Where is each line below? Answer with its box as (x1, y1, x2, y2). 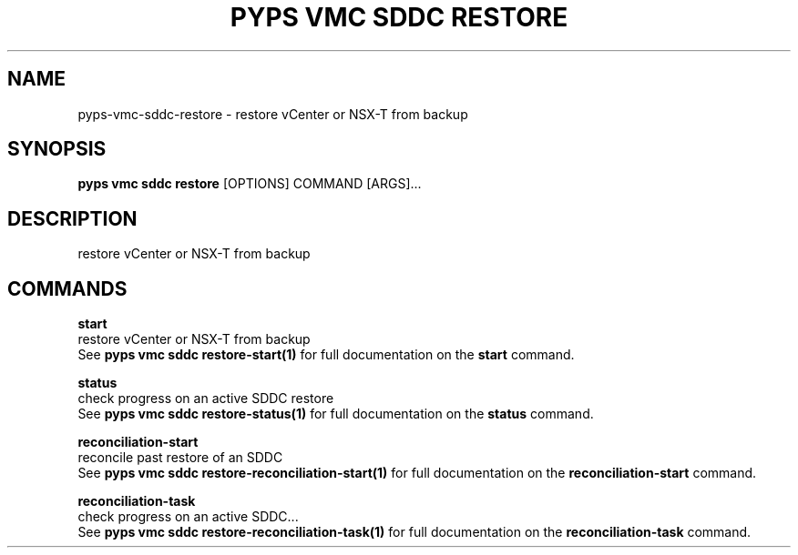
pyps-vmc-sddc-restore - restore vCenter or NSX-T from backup (77, 106, 468, 122)
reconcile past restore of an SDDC (77, 449, 283, 466)
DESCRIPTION (7, 207, 138, 230)
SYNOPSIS (7, 137, 107, 161)
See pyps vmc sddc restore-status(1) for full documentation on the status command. (77, 406, 594, 422)
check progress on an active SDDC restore (77, 390, 334, 407)
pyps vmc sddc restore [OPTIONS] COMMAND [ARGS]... (77, 176, 422, 192)
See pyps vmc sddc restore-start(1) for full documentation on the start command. (77, 347, 575, 363)
